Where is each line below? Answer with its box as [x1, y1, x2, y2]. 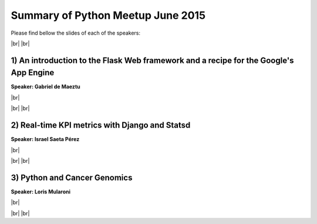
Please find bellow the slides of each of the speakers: [11, 29, 141, 36]
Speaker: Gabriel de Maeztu [11, 83, 80, 91]
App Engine [11, 68, 55, 78]
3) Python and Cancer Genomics [11, 172, 133, 182]
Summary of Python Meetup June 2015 [11, 9, 205, 22]
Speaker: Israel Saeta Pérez [11, 136, 80, 143]
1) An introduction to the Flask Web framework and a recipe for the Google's [11, 55, 294, 65]
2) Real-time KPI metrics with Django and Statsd [11, 121, 191, 131]
